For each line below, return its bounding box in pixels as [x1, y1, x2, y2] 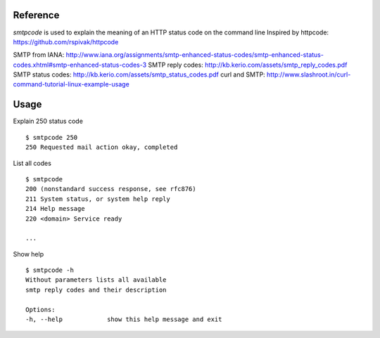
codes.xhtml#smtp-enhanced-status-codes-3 [13, 60, 147, 69]
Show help [13, 249, 44, 258]
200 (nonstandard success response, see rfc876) [25, 185, 196, 193]
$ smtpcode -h [25, 266, 74, 274]
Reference [13, 9, 60, 21]
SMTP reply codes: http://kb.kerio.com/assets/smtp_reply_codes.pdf [148, 60, 348, 69]
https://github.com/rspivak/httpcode [13, 37, 119, 46]
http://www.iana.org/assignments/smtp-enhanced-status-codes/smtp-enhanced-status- [65, 51, 324, 59]
